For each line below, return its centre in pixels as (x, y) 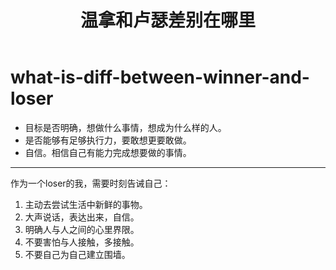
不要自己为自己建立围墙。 (77, 254)
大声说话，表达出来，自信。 (82, 217)
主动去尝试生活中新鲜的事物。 (86, 204)
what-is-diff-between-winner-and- (160, 77)
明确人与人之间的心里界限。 (82, 229)
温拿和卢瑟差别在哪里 (167, 20)
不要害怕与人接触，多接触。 (82, 242)
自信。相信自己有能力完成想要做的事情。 (108, 152)
